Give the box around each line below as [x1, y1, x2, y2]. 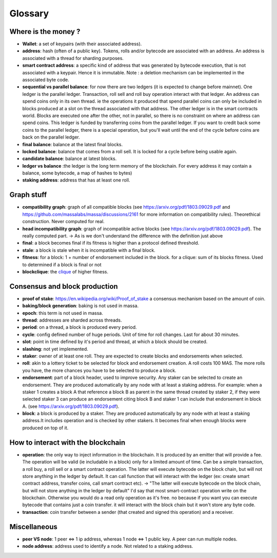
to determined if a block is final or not [22, 262, 102, 268]
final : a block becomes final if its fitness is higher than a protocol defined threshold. [22, 240, 200, 246]
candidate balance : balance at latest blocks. [22, 155, 117, 162]
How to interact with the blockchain [9, 438, 126, 447]
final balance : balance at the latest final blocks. [22, 141, 123, 147]
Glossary [9, 8, 49, 19]
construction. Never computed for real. [22, 218, 105, 225]
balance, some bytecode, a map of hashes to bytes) [22, 170, 132, 176]
